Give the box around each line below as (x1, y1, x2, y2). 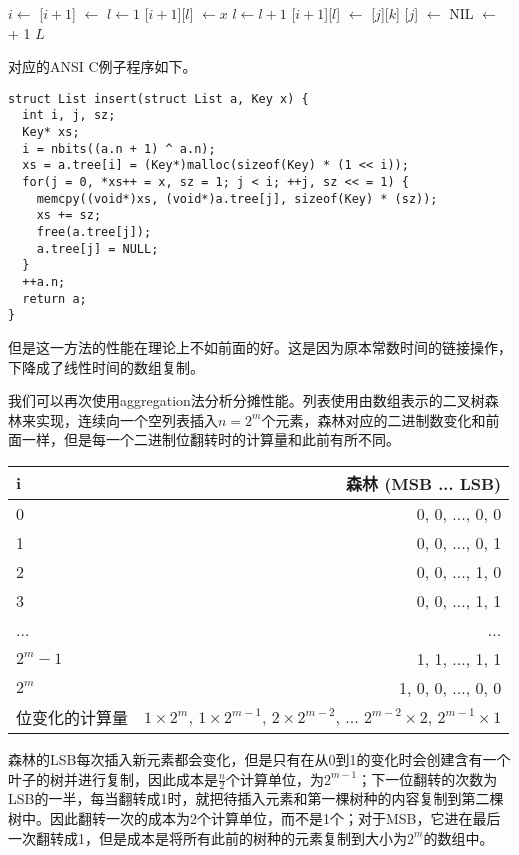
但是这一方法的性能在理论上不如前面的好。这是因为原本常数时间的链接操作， (8, 336, 512, 357)
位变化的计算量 (16, 705, 129, 729)
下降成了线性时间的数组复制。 (8, 356, 204, 377)
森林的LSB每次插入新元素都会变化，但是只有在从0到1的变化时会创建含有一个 (8, 748, 511, 769)
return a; (22, 291, 87, 306)
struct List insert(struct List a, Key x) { (8, 91, 309, 106)
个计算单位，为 (225, 768, 324, 789)
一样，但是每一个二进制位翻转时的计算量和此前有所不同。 (21, 429, 400, 450)
